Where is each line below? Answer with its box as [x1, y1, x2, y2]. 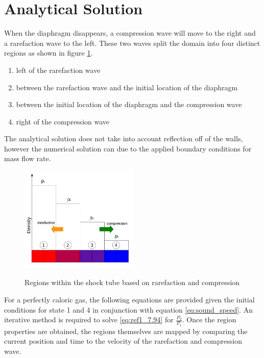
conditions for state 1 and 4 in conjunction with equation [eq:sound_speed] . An [4, 304, 253, 315]
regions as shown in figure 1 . [4, 47, 93, 58]
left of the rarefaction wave [16, 64, 101, 75]
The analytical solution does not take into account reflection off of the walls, [4, 133, 243, 144]
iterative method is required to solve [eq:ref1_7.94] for [4, 314, 174, 325]
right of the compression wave [16, 116, 110, 126]
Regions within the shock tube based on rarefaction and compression [25, 277, 240, 288]
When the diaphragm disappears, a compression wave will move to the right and [4, 28, 256, 38]
